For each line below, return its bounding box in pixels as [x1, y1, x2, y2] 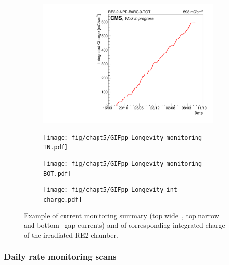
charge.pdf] [43, 196, 82, 203]
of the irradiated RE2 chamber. [24, 229, 118, 239]
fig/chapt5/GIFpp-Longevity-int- [71, 186, 181, 194]
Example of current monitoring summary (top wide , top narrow [24, 210, 219, 220]
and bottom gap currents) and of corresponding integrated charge [24, 220, 225, 230]
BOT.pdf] [43, 170, 72, 177]
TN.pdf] [43, 144, 68, 151]
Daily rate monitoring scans [4, 250, 117, 263]
